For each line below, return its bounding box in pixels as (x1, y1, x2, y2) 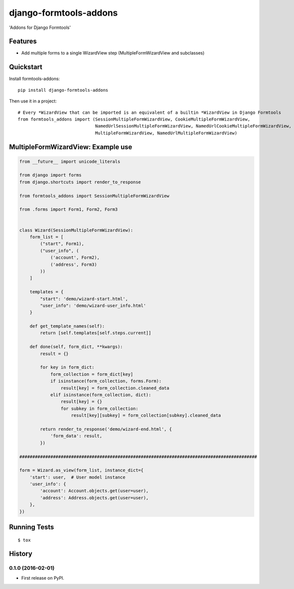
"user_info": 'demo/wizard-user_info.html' (40, 303, 147, 308)
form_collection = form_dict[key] (50, 371, 133, 377)
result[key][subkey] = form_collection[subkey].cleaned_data (71, 412, 221, 418)
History (9, 550, 33, 558)
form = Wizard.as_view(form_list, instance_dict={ (19, 467, 144, 473)
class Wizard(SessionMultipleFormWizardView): (19, 227, 133, 233)
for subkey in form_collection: (60, 406, 139, 411)
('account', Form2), (50, 255, 100, 260)
